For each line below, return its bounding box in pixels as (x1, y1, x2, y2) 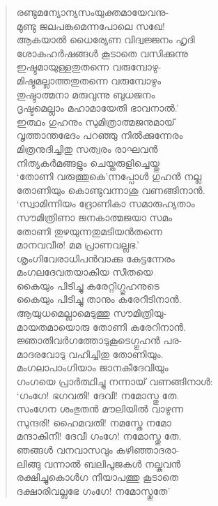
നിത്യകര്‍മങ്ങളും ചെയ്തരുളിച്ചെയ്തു (16, 155, 159, 170)
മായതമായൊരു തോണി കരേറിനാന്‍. (16, 319, 187, 334)
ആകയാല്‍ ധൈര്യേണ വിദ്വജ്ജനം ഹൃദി (16, 32, 195, 47)
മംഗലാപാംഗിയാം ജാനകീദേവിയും (16, 360, 169, 375)
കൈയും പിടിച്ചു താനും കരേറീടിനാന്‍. (16, 292, 182, 306)
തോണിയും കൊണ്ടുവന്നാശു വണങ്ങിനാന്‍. (16, 182, 205, 197)
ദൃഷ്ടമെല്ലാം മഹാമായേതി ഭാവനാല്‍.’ (16, 101, 179, 115)
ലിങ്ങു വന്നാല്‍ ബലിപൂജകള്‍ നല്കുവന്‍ (16, 456, 181, 470)
